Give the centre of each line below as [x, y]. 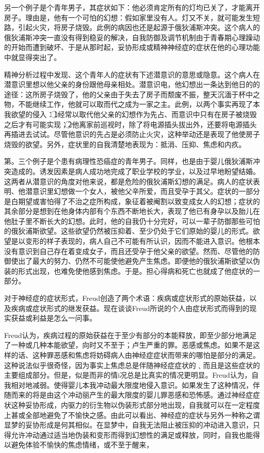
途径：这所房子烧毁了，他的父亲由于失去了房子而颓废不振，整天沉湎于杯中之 [132, 94]
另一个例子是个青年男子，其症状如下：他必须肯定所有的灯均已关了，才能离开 [132, 7]
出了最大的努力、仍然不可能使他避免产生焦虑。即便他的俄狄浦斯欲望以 [135, 261]
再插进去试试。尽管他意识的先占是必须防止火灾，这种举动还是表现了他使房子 [132, 134]
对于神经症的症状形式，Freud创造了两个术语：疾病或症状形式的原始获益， [127, 298]
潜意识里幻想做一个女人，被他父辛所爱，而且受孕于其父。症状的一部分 [142, 191]
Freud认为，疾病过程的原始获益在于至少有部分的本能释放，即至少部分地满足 [130, 335]
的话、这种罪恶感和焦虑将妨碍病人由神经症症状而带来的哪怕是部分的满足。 [135, 355]
